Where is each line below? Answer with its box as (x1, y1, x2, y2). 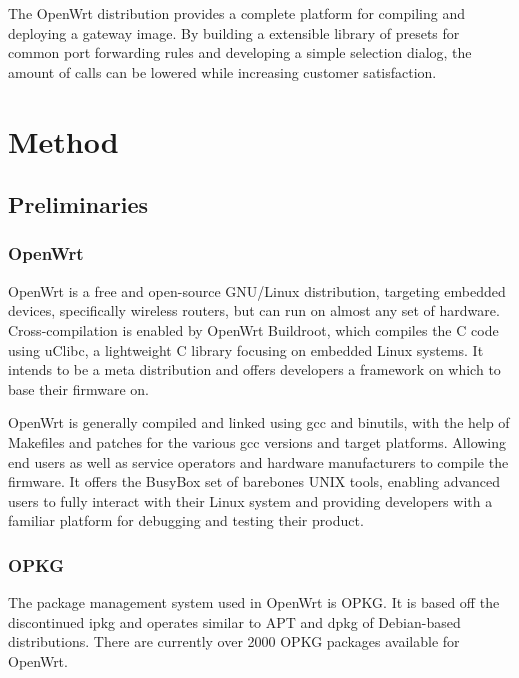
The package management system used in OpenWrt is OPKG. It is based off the (8, 592, 500, 613)
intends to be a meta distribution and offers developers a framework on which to (8, 359, 501, 380)
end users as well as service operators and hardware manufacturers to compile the (8, 451, 509, 472)
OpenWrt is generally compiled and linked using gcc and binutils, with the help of (8, 412, 510, 433)
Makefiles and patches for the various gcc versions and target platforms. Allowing (8, 431, 507, 452)
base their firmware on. (8, 378, 149, 399)
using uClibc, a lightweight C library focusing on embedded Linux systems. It (8, 339, 484, 360)
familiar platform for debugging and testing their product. (8, 510, 364, 531)
